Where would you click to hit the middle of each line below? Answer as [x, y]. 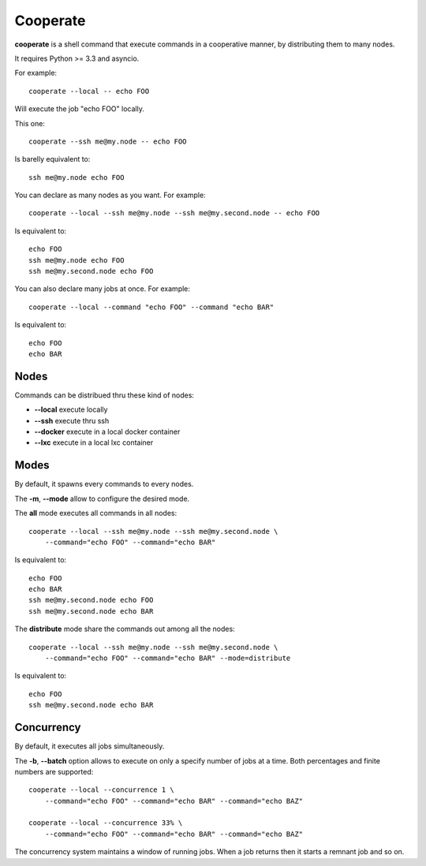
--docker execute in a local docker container [107, 432]
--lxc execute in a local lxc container [94, 442]
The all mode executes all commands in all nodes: [96, 513]
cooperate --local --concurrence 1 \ [102, 790]
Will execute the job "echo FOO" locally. [80, 109]
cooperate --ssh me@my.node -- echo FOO [108, 141]
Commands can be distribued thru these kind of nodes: [105, 395]
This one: [30, 123]
